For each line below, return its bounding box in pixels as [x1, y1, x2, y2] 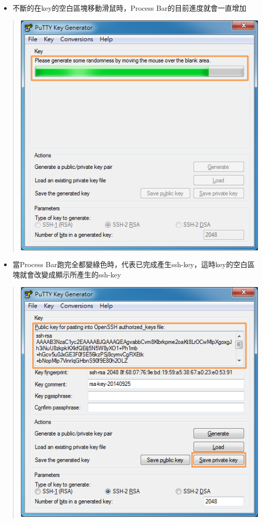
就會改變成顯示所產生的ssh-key [19, 269, 121, 279]
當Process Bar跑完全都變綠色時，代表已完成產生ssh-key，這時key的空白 [12, 259, 248, 270]
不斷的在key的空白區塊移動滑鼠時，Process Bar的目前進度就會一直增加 [12, 3, 247, 13]
